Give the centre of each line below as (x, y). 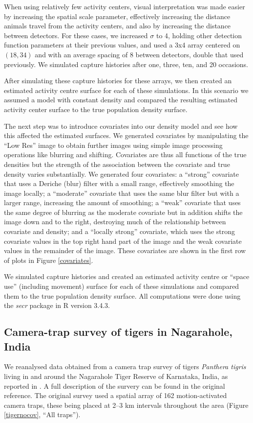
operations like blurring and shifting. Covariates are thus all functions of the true (125, 154)
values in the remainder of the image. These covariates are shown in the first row (125, 250)
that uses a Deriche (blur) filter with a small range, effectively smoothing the (119, 183)
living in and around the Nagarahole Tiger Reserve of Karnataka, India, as (116, 376)
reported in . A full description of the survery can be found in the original (115, 386)
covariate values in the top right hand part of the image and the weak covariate (123, 241)
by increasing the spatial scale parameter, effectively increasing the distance (117, 16)
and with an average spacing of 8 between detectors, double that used (139, 54)
